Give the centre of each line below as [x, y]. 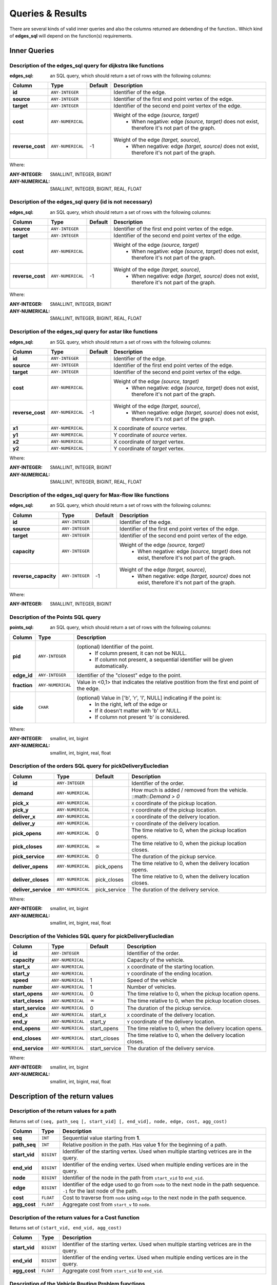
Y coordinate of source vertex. [150, 435]
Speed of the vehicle [152, 980]
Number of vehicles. [152, 987]
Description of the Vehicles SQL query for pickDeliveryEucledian [92, 936]
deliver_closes [31, 879]
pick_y [21, 810]
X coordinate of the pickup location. [174, 803]
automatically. [112, 666]
